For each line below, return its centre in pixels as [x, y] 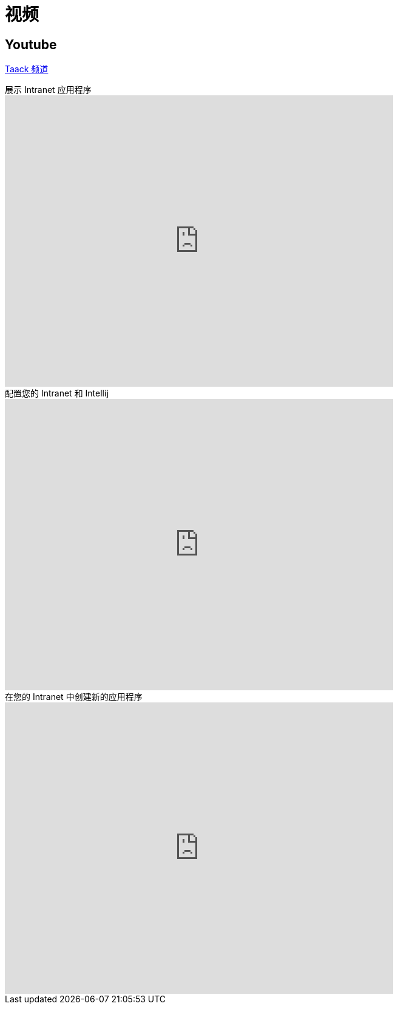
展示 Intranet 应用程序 [48, 90]
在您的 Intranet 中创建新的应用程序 [74, 697]
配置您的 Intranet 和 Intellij [57, 393]
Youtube [31, 44]
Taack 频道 [27, 69]
